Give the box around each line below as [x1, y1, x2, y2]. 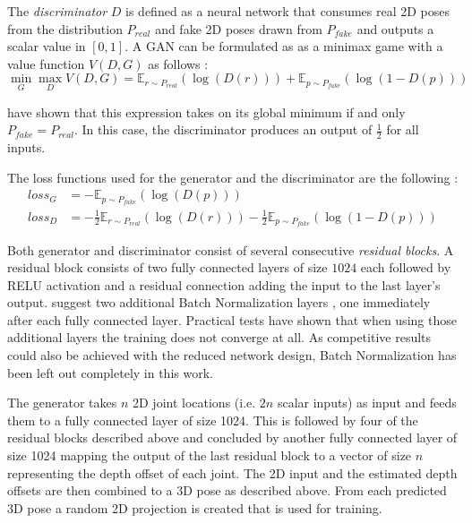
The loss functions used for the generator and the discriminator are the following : [7, 167, 459, 186]
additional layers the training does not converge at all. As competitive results [7, 328, 432, 347]
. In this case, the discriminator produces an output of [74, 120, 373, 139]
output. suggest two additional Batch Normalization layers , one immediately [7, 293, 431, 312]
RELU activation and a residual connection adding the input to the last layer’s [7, 275, 441, 294]
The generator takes [7, 393, 117, 412]
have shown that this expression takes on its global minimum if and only [7, 102, 406, 121]
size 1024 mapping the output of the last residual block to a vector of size [7, 446, 412, 465]
